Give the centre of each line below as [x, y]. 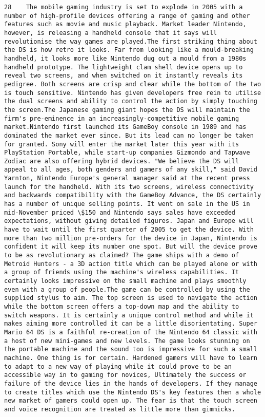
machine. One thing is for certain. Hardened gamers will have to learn [131, 358]
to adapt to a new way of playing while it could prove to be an [118, 366]
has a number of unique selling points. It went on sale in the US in [127, 204]
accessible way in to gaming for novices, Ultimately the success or [125, 375]
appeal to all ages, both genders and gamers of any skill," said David [131, 170]
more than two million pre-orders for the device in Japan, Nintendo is [131, 238]
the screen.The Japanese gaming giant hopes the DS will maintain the [127, 110]
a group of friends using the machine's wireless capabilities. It [122, 272]
